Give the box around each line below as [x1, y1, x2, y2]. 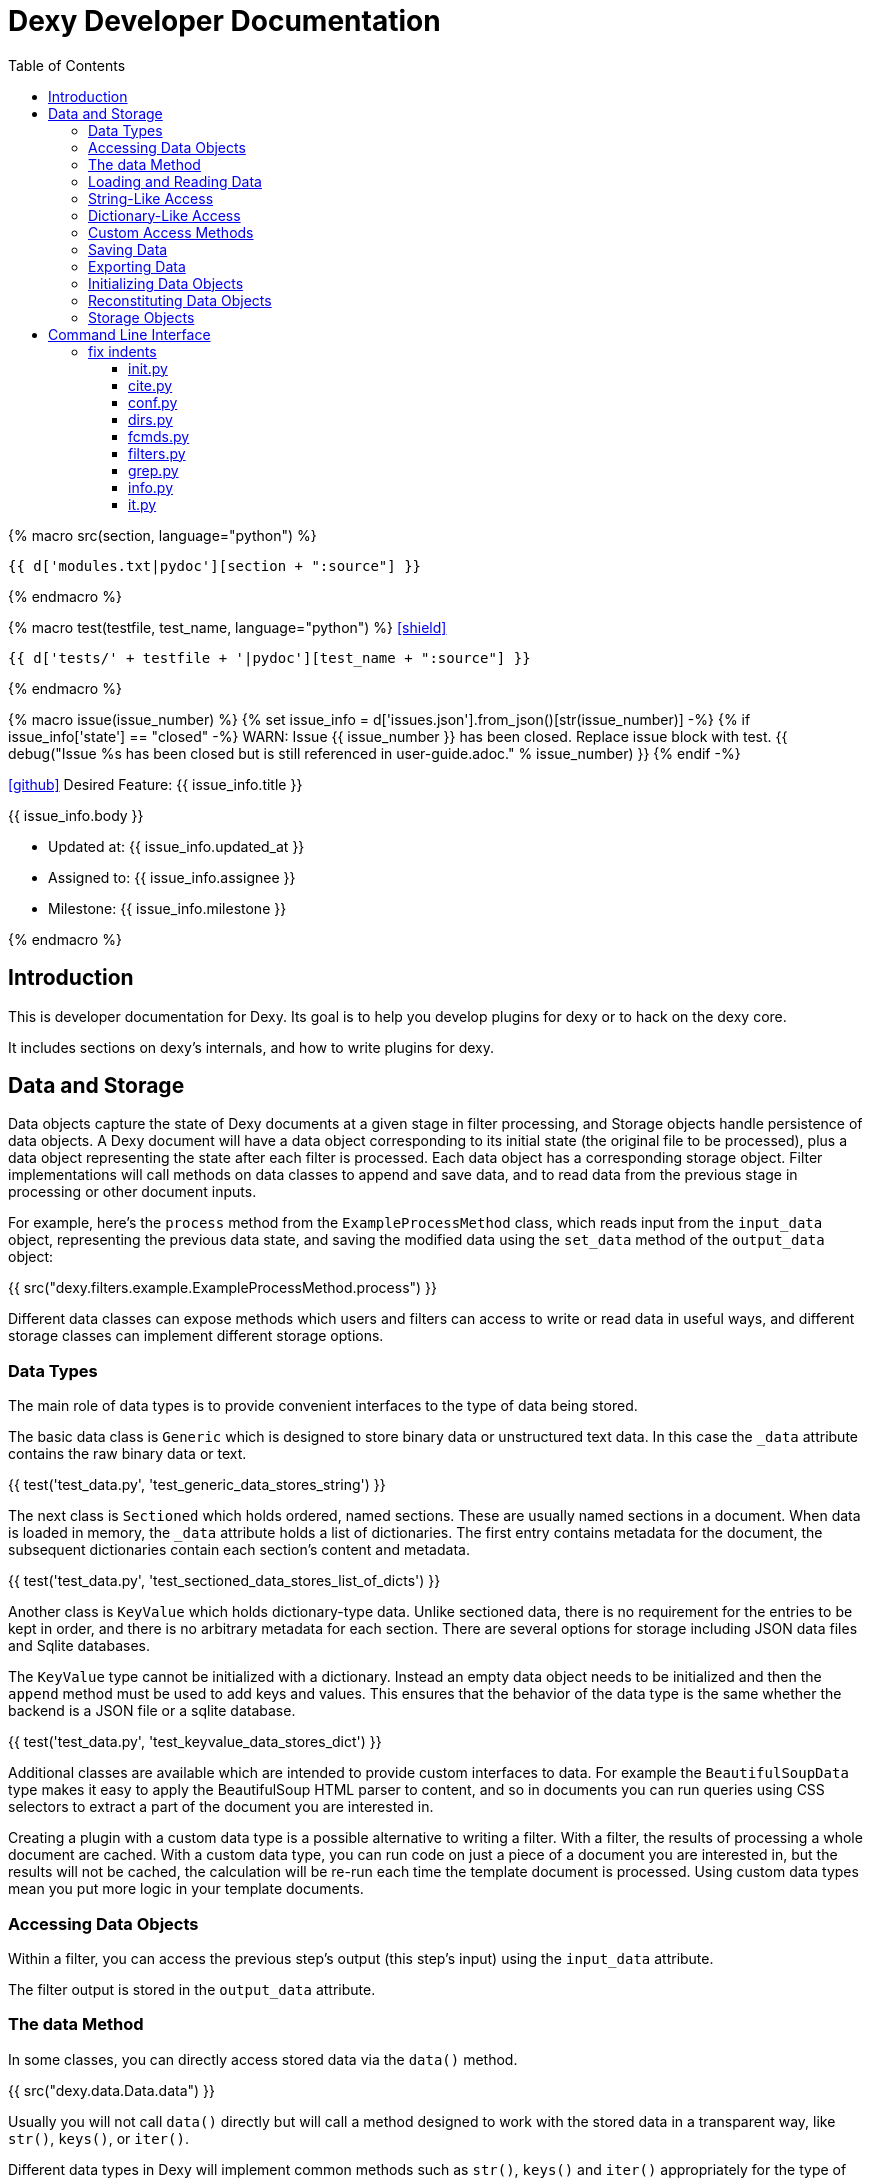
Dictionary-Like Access [88, 206, 241, 224]
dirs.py [128, 410, 173, 428]
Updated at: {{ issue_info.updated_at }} [48, 837, 305, 855]
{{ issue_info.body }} [8, 806, 144, 824]
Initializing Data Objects [88, 274, 244, 292]
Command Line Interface [48, 325, 211, 343]
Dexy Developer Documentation [8, 4, 441, 38]
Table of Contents [8, 56, 126, 74]
